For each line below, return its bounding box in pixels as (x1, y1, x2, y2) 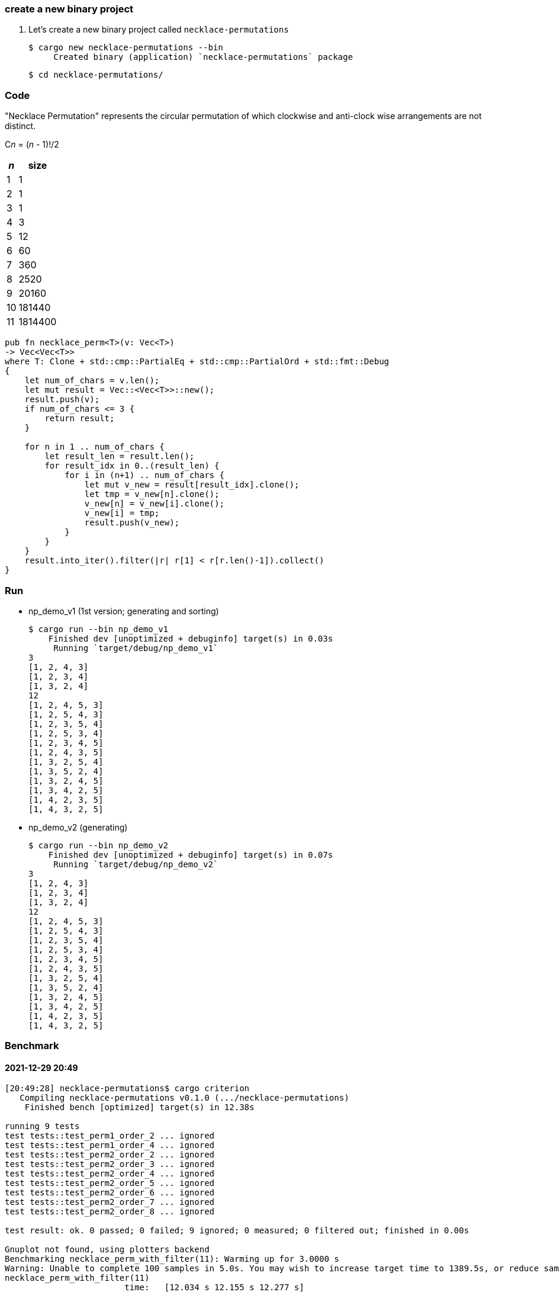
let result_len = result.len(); (44, 451, 195, 461)
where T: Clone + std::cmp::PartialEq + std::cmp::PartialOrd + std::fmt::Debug (5, 357, 390, 367)
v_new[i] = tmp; (84, 508, 160, 518)
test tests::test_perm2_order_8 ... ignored (5, 1207, 215, 1217)
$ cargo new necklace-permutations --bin (28, 43, 223, 53)
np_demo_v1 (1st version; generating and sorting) (28, 605, 219, 616)
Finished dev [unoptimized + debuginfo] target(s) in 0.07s (48, 849, 333, 860)
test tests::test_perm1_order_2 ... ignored (5, 1131, 215, 1141)
